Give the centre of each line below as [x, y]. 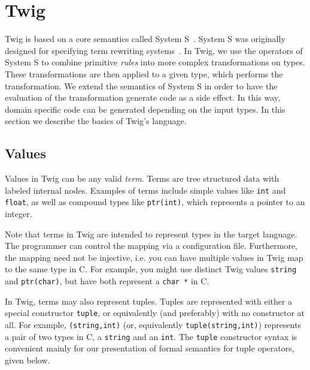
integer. [19, 213]
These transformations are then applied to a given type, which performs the [144, 73]
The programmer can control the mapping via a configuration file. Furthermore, [151, 246]
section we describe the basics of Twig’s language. [96, 121]
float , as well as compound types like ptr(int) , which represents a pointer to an [155, 202]
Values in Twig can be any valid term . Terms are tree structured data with [142, 178]
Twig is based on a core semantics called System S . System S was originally [145, 39]
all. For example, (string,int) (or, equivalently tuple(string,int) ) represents [153, 324]
